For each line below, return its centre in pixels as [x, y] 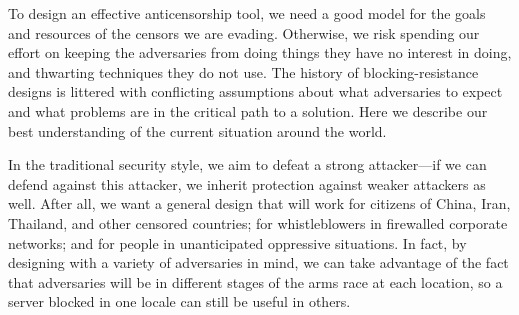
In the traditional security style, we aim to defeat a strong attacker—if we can [247, 164]
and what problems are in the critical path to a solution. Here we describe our [248, 110]
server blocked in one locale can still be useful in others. [179, 301]
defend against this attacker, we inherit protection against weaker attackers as [247, 183]
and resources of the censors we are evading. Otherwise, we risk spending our [244, 32]
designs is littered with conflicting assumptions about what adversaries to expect [255, 91]
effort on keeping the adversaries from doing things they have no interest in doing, [260, 52]
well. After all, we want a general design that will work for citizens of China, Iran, [259, 203]
